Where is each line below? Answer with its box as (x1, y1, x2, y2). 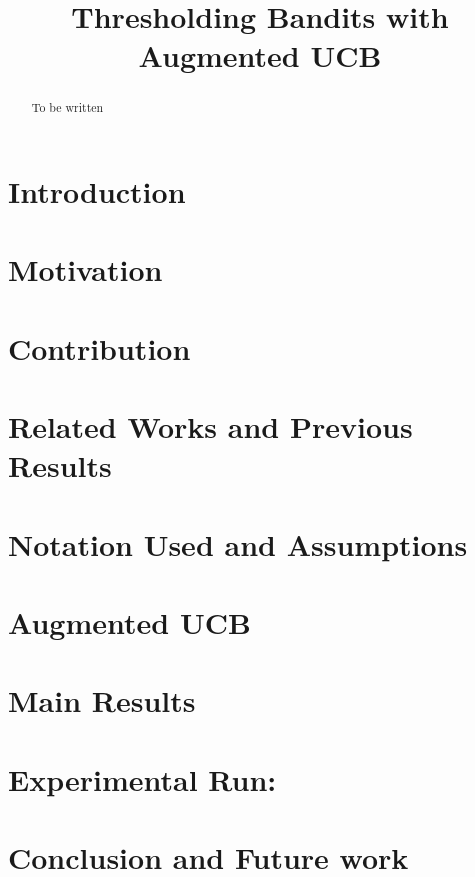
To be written (31, 99, 104, 116)
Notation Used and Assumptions (8, 523, 468, 564)
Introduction (8, 171, 186, 212)
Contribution (8, 327, 191, 368)
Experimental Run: (8, 758, 277, 799)
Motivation (8, 249, 163, 290)
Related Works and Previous (8, 406, 413, 447)
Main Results (8, 680, 196, 721)
